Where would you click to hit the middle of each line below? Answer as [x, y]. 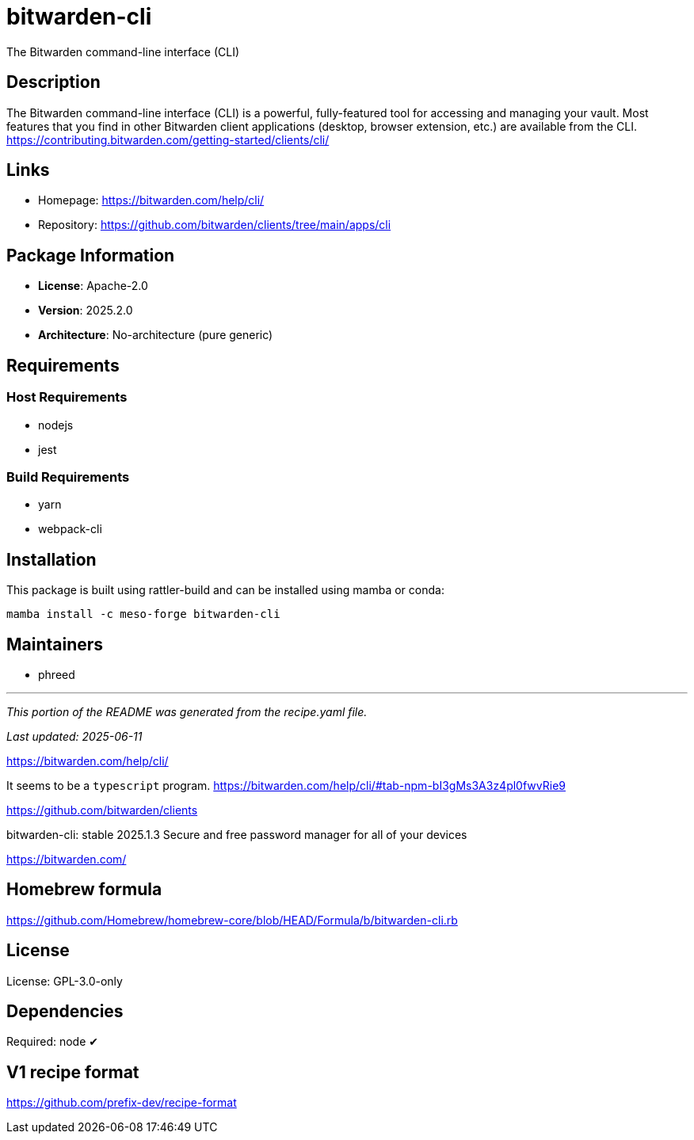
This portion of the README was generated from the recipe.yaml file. [187, 711]
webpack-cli [70, 529]
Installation [51, 559]
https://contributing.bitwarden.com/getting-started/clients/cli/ [168, 139]
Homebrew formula [84, 890]
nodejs [56, 425]
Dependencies [65, 1012]
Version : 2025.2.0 [86, 311]
